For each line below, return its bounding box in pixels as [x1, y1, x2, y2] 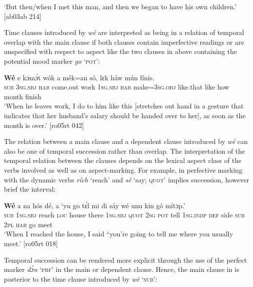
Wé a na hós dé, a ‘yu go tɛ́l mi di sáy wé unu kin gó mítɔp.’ [4, 200, 185, 210]
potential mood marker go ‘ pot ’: [4, 55, 100, 66]
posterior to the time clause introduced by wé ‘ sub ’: [4, 273, 158, 284]
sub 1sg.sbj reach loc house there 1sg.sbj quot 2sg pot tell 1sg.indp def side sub [4, 210, 245, 220]
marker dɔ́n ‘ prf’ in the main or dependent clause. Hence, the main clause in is [4, 264, 239, 274]
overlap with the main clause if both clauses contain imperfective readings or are [4, 36, 244, 47]
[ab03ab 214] [4, 11, 42, 21]
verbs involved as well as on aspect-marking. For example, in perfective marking [4, 164, 242, 175]
